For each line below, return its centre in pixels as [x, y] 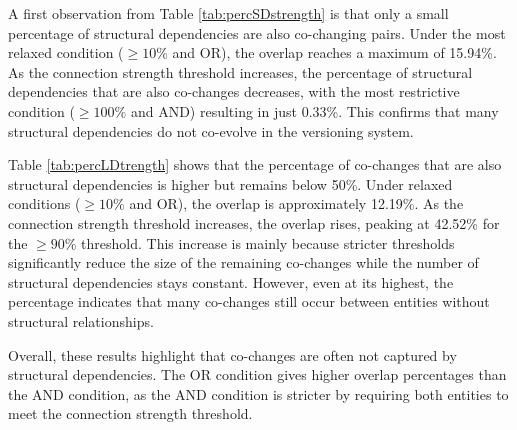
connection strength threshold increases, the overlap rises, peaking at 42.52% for [254, 222]
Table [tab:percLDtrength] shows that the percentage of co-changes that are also [255, 164]
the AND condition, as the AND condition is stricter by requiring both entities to [258, 393]
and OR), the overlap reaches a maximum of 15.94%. [334, 52]
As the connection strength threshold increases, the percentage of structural [240, 71]
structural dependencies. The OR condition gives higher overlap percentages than [257, 374]
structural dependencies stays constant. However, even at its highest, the [231, 281]
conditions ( [44, 203]
